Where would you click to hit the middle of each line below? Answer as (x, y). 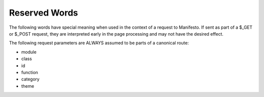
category (30, 79)
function (30, 72)
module (29, 52)
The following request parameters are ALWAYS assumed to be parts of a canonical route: (99, 43)
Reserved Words (44, 13)
